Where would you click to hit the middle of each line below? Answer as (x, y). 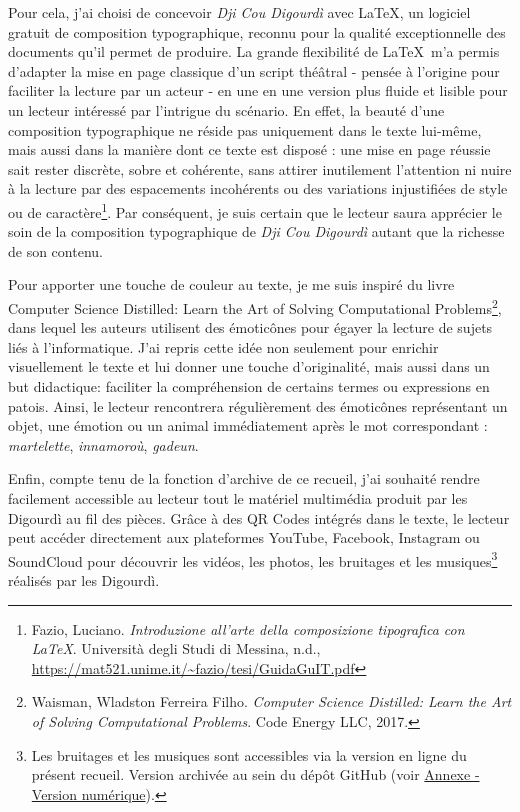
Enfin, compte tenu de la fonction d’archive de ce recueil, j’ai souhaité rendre (244, 478)
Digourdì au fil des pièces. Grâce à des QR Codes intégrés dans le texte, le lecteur (259, 517)
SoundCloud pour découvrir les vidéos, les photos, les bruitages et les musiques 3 (253, 559)
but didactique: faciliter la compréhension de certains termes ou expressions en (249, 386)
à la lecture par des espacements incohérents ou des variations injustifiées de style (258, 188)
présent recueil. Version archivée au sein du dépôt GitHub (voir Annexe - (255, 774)
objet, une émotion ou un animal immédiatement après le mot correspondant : (248, 425)
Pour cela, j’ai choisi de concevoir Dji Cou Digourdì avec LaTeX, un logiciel (239, 12)
